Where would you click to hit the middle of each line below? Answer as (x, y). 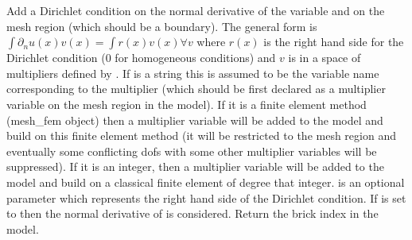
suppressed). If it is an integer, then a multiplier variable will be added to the (195, 166)
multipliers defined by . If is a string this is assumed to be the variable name (193, 73)
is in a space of (325, 58)
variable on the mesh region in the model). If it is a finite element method (187, 104)
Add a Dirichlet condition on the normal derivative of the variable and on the (196, 10)
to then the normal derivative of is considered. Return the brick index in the (192, 213)
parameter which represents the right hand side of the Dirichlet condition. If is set (206, 197)
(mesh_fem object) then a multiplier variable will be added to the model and (195, 120)
